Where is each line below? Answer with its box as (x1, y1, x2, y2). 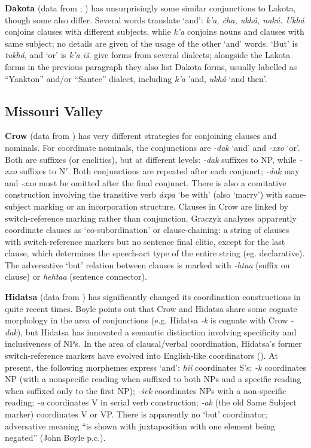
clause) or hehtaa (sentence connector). (5, 270, 147, 283)
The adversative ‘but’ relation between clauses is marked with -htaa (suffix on (5, 258, 290, 271)
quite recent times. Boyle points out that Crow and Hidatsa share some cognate (5, 302, 297, 314)
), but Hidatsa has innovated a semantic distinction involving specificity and (17, 325, 297, 338)
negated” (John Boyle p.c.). (5, 431, 106, 444)
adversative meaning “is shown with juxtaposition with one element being (5, 419, 275, 432)
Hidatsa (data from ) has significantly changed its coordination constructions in (5, 290, 301, 303)
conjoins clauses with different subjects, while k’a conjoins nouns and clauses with (5, 25, 304, 38)
